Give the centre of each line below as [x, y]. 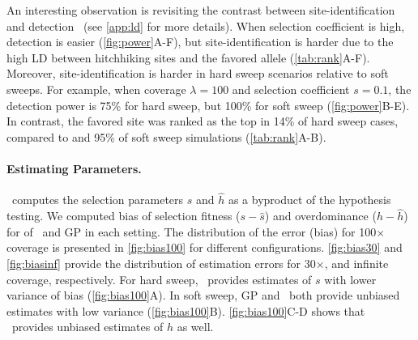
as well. [195, 327]
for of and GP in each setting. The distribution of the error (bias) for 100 [192, 231]
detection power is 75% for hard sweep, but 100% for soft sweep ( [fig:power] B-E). [208, 105]
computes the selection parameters [98, 200]
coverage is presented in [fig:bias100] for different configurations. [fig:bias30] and [205, 247]
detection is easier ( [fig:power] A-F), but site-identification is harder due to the [200, 42]
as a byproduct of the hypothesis [309, 200]
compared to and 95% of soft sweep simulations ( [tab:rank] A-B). [166, 136]
